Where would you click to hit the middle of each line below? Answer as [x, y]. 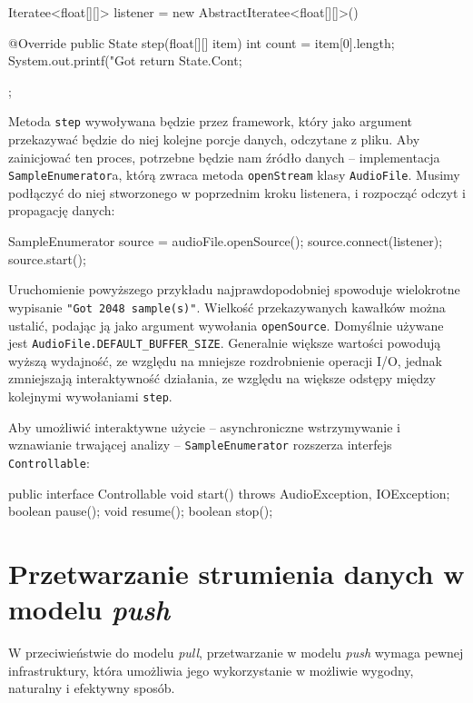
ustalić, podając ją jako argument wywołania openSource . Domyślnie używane [226, 325]
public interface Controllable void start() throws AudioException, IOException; [229, 493]
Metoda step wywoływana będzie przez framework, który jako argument [210, 121]
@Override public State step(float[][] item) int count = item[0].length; [202, 42]
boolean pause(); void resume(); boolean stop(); [141, 511]
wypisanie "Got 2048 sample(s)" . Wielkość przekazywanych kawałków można [227, 307]
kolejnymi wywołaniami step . [90, 396]
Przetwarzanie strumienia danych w [236, 573]
